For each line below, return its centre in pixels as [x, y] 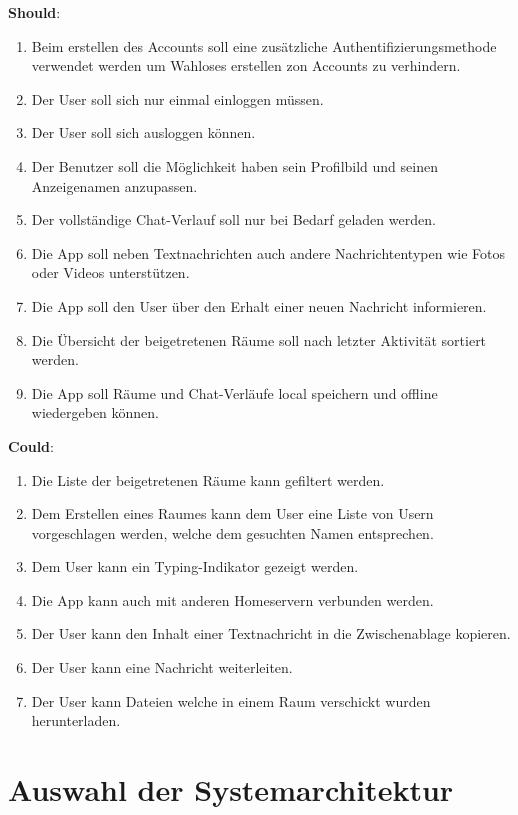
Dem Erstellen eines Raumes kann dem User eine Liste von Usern [232, 513]
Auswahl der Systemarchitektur [231, 789]
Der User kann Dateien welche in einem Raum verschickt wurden [231, 700]
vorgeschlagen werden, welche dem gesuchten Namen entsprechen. [232, 532]
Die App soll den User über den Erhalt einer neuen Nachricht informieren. [259, 305]
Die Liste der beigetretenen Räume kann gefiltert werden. [208, 479]
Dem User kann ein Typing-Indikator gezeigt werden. [195, 566]
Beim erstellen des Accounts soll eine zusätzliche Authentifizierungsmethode [264, 45]
